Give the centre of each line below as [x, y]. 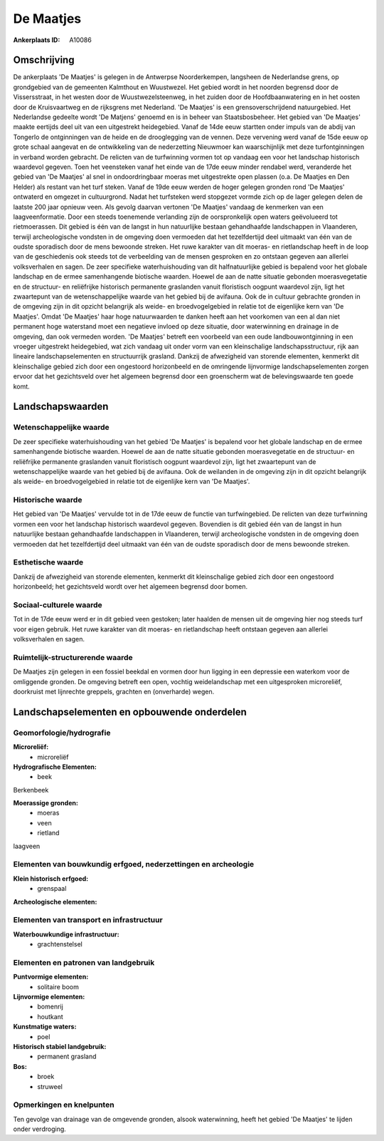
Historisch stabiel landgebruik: [60, 1046]
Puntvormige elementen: [51, 977]
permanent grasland [67, 1057]
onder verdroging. [40, 1129]
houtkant [50, 1016]
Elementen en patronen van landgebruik [84, 962]
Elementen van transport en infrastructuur [88, 920]
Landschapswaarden [61, 407]
